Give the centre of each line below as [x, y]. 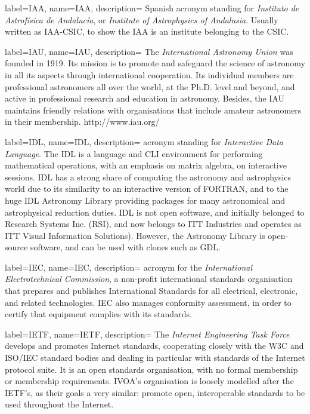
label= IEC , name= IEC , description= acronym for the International [129, 267]
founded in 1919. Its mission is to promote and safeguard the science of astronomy [155, 63]
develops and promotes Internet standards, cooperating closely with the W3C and [154, 346]
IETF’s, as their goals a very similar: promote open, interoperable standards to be [155, 392]
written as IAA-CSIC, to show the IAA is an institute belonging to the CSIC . [147, 31]
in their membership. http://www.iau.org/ [82, 122]
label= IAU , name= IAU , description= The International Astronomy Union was [149, 51]
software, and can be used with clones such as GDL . [125, 247]
